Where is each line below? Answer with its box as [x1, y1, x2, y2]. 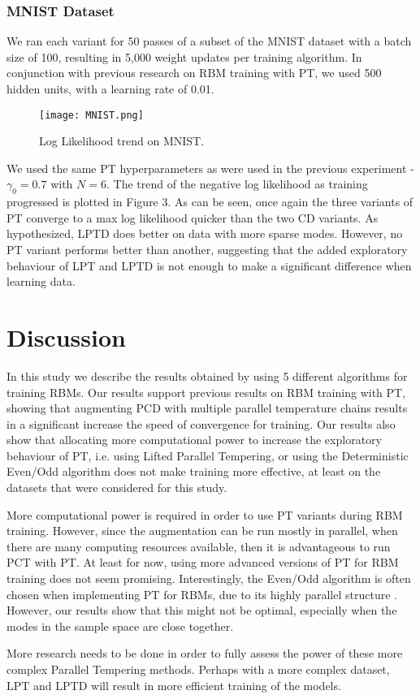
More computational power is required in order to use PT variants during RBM [6, 506, 403, 523]
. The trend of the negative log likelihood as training [106, 175, 368, 192]
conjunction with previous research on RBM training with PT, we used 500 [6, 64, 382, 81]
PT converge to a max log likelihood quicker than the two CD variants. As [6, 209, 379, 226]
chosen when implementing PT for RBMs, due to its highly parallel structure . [6, 585, 397, 602]
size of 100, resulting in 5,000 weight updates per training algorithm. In [6, 48, 362, 65]
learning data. [6, 273, 76, 290]
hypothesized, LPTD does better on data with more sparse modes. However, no [6, 225, 403, 242]
